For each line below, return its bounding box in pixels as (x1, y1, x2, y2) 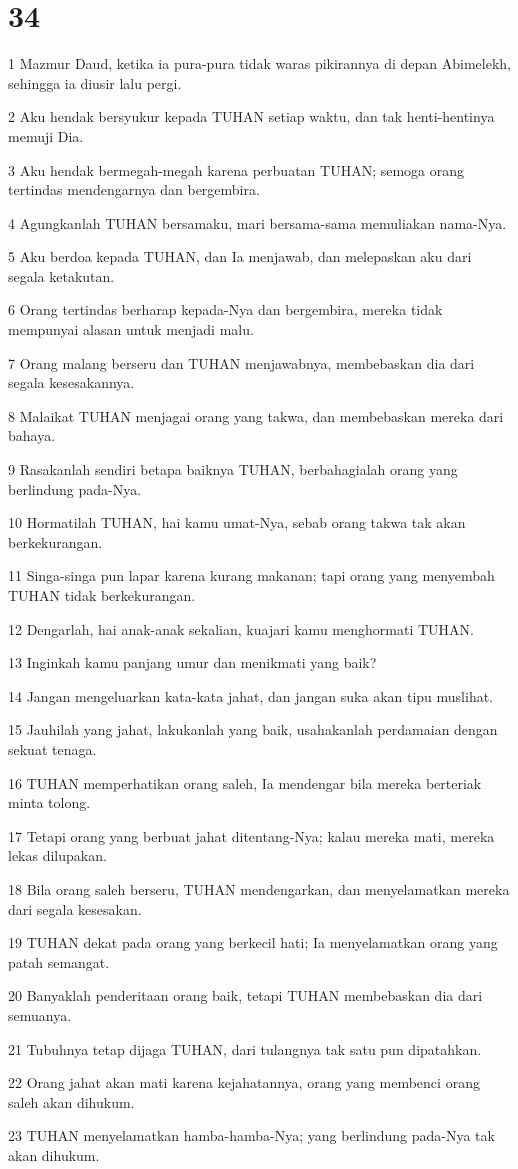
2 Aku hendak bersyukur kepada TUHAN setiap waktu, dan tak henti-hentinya (8, 106, 495, 127)
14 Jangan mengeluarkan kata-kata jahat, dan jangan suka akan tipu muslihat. (8, 685, 494, 706)
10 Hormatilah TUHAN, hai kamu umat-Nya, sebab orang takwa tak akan (8, 512, 466, 533)
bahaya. (8, 425, 56, 446)
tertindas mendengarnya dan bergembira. (8, 179, 260, 200)
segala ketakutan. (8, 265, 115, 286)
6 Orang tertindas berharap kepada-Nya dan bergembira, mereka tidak (8, 299, 443, 320)
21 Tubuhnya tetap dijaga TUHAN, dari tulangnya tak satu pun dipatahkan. (8, 1038, 482, 1059)
